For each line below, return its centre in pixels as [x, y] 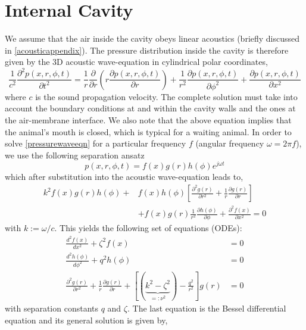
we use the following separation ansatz [75, 155]
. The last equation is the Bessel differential [207, 308]
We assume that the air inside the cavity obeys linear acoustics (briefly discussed [152, 38]
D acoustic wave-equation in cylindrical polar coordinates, [162, 62]
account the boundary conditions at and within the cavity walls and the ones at [150, 108]
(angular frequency [230, 143]
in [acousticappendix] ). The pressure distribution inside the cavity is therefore [147, 50]
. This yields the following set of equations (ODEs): [148, 228]
